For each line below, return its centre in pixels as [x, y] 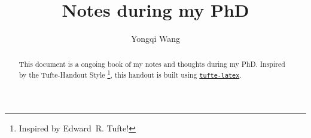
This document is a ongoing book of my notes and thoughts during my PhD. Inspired [152, 64]
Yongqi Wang [155, 39]
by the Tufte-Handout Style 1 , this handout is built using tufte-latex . [130, 74]
